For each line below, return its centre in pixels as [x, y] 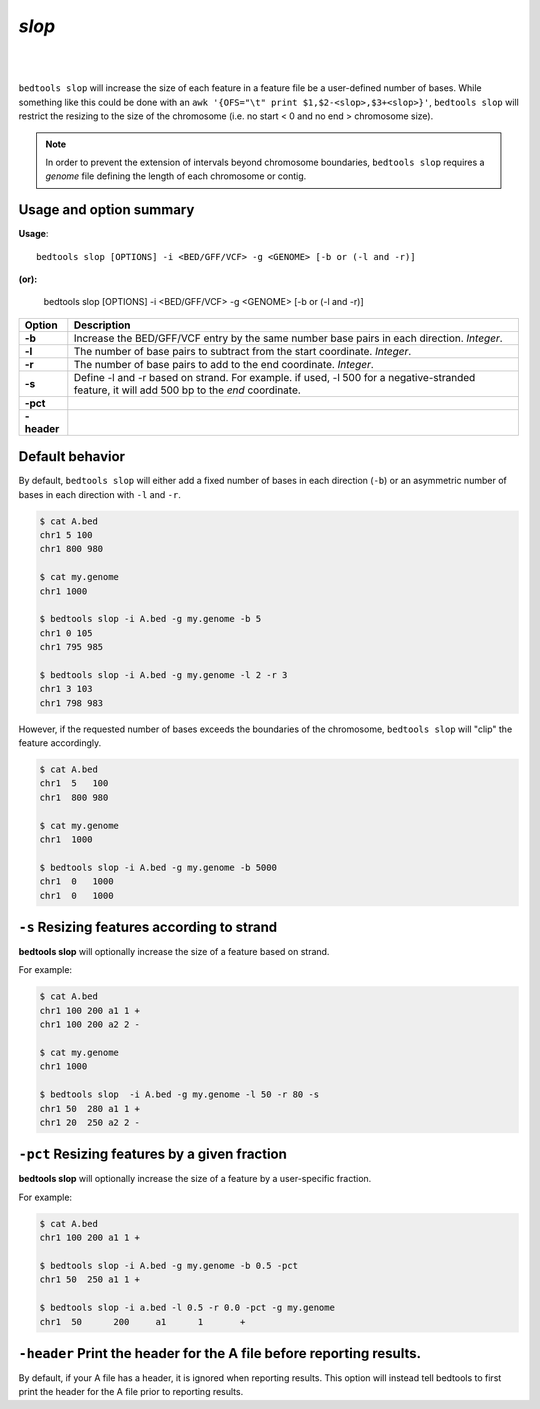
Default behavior [71, 456]
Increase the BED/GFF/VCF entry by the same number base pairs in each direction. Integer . [288, 338]
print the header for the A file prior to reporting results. [131, 1392]
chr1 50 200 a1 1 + [142, 1321]
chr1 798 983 [71, 703]
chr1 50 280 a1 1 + [89, 1108]
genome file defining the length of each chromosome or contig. [176, 176]
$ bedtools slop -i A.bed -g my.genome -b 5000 [158, 867]
